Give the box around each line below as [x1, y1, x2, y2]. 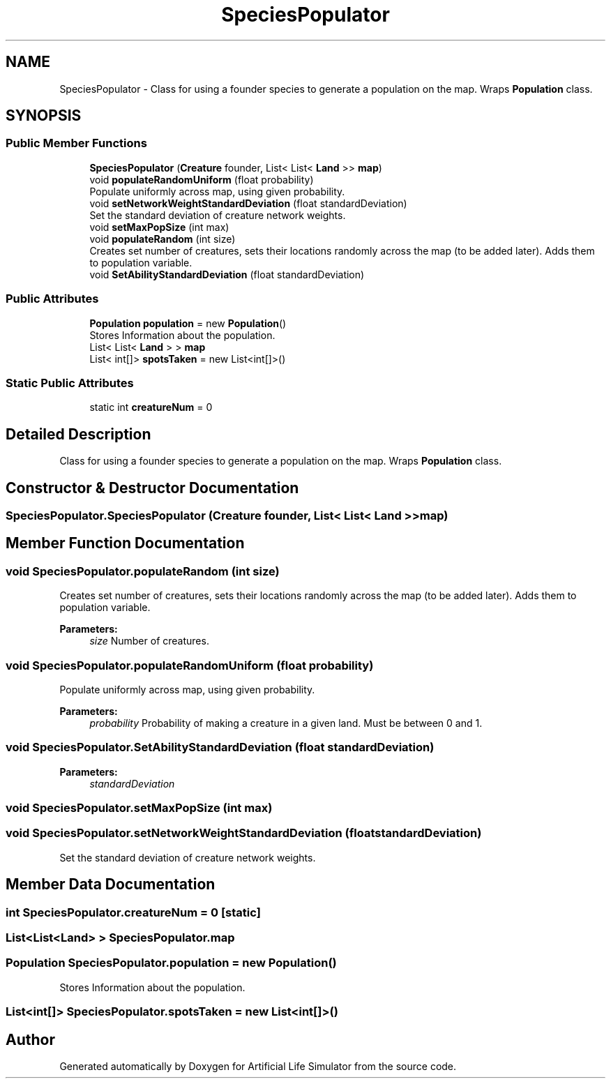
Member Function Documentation [6, 534, 245, 552]
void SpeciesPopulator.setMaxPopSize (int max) [6, 801, 273, 815]
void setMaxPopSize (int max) [89, 220, 229, 233]
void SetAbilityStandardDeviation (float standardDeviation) [89, 268, 365, 280]
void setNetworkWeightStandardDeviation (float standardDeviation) [89, 197, 407, 209]
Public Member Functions [6, 136, 147, 151]
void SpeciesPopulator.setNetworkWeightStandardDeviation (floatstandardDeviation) [6, 826, 482, 841]
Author [6, 1030, 55, 1048]
